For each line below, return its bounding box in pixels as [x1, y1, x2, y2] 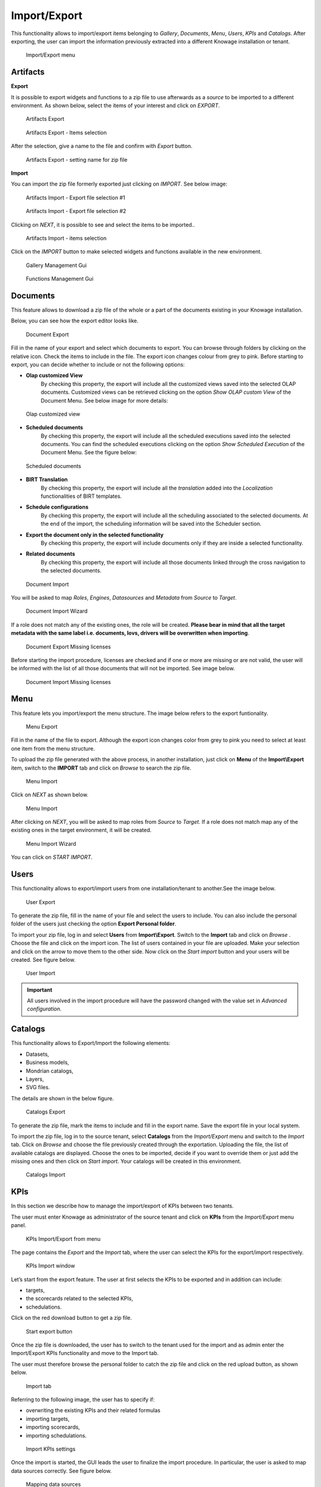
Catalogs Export [26, 1108, 65, 1115]
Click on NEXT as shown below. [11, 791, 89, 798]
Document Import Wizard [26, 607, 88, 615]
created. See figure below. [11, 956, 75, 963]
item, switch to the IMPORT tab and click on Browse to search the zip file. [11, 764, 191, 771]
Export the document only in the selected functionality [26, 531, 164, 538]
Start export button [26, 1328, 73, 1335]
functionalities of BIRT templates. [40, 492, 122, 500]
